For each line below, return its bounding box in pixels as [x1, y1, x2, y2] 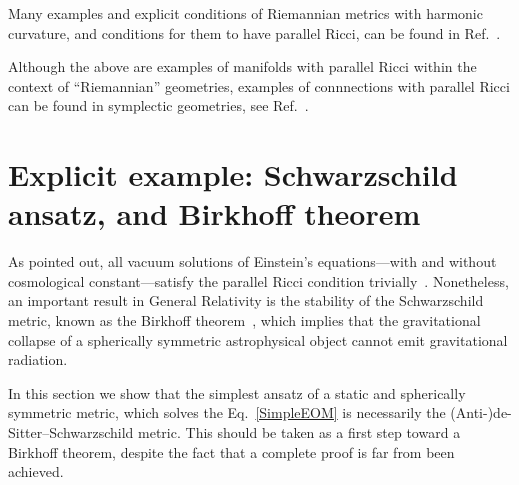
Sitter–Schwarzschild [8, 422, 134, 443]
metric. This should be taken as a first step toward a [138, 422, 461, 443]
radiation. [8, 349, 68, 370]
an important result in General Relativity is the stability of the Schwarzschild [8, 290, 484, 311]
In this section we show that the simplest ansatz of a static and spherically [8, 382, 466, 403]
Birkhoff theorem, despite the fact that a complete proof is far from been [8, 441, 455, 462]
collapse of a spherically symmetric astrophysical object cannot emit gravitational [8, 329, 508, 350]
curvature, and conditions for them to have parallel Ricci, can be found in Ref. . [8, 22, 501, 43]
